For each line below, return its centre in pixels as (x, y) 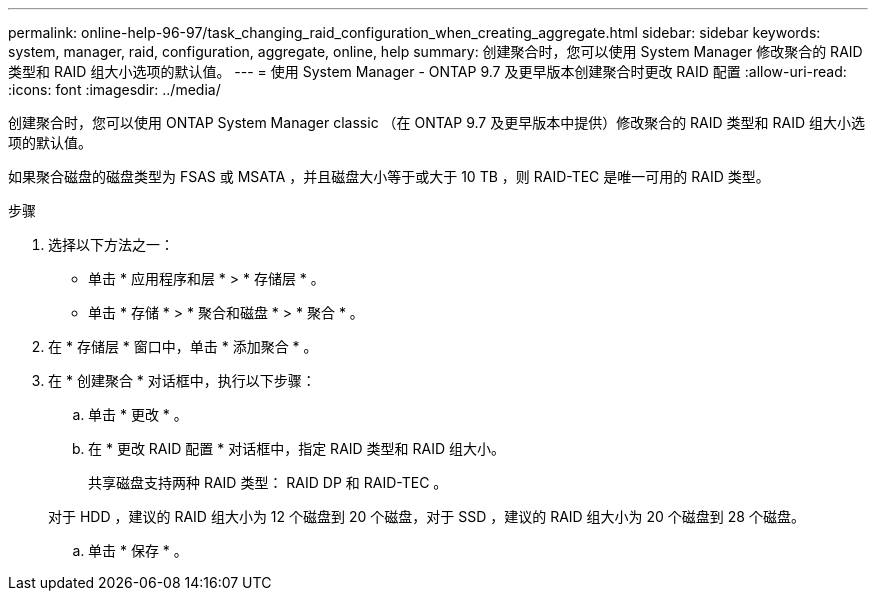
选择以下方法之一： (111, 244)
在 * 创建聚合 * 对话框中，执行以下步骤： (182, 380)
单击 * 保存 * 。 (138, 550)
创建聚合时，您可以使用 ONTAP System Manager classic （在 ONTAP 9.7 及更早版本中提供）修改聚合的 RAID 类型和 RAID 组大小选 (436, 122)
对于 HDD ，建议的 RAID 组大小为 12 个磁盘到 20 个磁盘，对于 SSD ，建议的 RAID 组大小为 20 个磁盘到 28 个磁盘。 (426, 516)
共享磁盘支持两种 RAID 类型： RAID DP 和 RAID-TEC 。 (268, 482)
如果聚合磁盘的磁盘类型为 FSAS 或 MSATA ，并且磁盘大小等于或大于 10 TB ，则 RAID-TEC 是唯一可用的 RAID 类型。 (389, 176)
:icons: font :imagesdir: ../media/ (114, 89)
